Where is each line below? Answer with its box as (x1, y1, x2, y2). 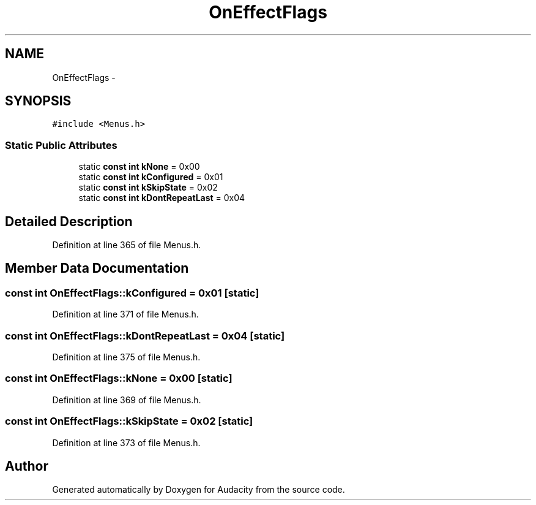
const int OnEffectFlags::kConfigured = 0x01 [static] (5, 286, 259, 299)
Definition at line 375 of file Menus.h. (52, 352, 201, 362)
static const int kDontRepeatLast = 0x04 (78, 192, 245, 203)
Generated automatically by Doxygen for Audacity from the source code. (52, 484, 345, 495)
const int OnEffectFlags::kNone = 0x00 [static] (5, 372, 233, 385)
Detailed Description (5, 213, 133, 229)
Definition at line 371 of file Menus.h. (52, 309, 199, 320)
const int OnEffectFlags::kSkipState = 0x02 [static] (5, 415, 253, 428)
